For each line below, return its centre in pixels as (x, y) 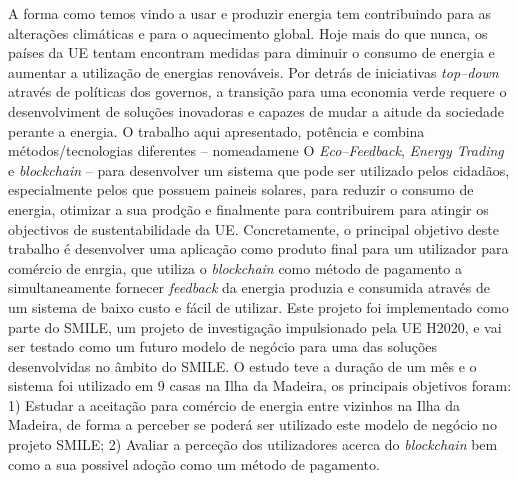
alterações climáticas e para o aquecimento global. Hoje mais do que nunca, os (248, 32)
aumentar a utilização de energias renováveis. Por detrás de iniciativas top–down (253, 71)
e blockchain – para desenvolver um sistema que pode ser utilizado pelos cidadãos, (259, 169)
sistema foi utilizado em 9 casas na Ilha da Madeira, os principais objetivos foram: (260, 385)
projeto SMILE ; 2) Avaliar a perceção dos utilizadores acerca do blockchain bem (253, 444)
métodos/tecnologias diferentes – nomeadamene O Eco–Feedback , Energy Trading (256, 150)
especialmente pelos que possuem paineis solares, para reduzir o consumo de (241, 189)
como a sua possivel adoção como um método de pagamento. (194, 463)
